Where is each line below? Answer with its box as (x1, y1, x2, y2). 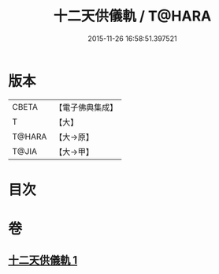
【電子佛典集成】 (54, 102, 118, 113)
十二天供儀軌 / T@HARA (53, 7, 212, 25)
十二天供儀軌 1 (8, 253, 78, 267)
